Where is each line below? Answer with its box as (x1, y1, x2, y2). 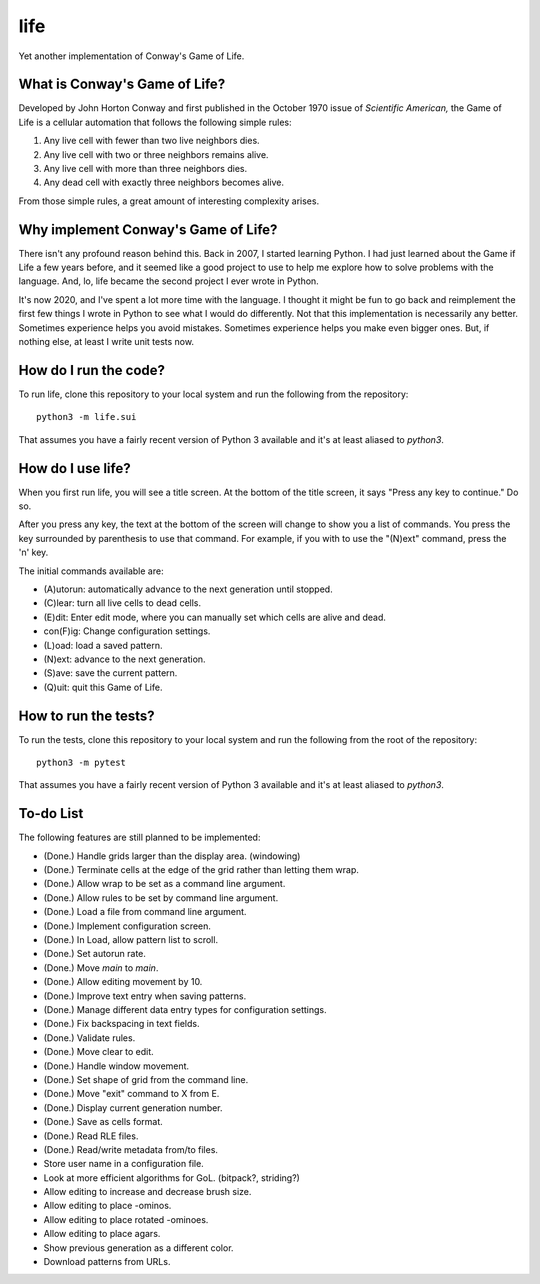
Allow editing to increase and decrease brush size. (43, 1186, 252, 1198)
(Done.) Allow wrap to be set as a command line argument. (43, 878, 286, 890)
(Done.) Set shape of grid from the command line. (43, 1073, 249, 1085)
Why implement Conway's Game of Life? (18, 221, 278, 238)
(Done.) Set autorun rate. (43, 948, 147, 960)
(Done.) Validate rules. (43, 1031, 136, 1044)
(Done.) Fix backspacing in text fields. (43, 1018, 200, 1030)
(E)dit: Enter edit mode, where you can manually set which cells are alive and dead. (43, 611, 387, 623)
